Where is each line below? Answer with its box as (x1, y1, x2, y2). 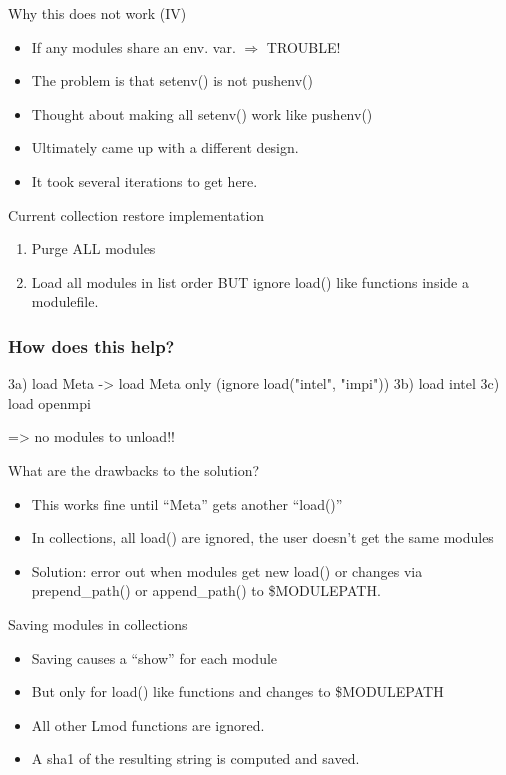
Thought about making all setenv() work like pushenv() (31, 103, 373, 124)
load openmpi (8, 392, 91, 413)
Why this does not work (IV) (8, 3, 187, 23)
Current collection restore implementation (8, 204, 265, 225)
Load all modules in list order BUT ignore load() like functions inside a (31, 271, 469, 292)
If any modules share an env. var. (31, 36, 236, 57)
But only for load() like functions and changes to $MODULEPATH (31, 681, 444, 702)
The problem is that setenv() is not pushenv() (31, 70, 313, 91)
